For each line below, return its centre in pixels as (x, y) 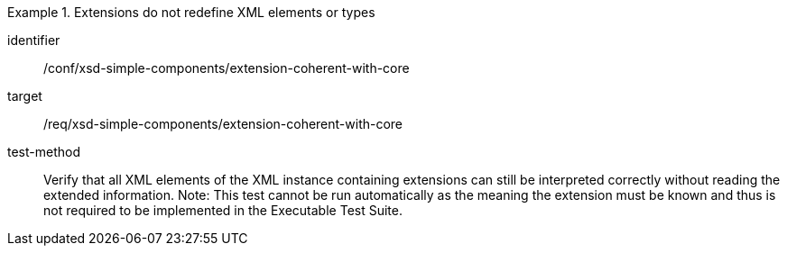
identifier (34, 40)
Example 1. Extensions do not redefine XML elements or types (191, 12)
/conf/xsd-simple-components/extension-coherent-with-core (227, 68)
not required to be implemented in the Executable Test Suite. (223, 210)
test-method (44, 152)
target (25, 96)
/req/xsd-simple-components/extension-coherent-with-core (223, 124)
